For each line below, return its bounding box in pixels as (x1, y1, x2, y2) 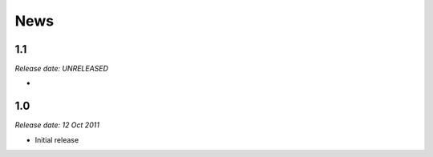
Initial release (34, 135, 79, 144)
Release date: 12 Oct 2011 (14, 120, 100, 130)
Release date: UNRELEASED (14, 64, 108, 74)
